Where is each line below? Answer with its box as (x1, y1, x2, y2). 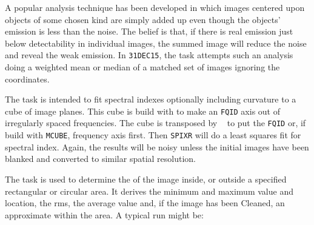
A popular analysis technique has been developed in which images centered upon (5, 1, 305, 13)
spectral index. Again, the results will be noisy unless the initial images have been (5, 140, 309, 153)
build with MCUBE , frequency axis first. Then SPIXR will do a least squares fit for (5, 129, 301, 141)
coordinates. (5, 72, 50, 85)
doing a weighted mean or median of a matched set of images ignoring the (5, 61, 280, 73)
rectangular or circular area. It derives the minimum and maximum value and (5, 184, 293, 197)
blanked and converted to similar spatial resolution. (5, 152, 196, 165)
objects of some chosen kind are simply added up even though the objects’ (5, 13, 281, 25)
